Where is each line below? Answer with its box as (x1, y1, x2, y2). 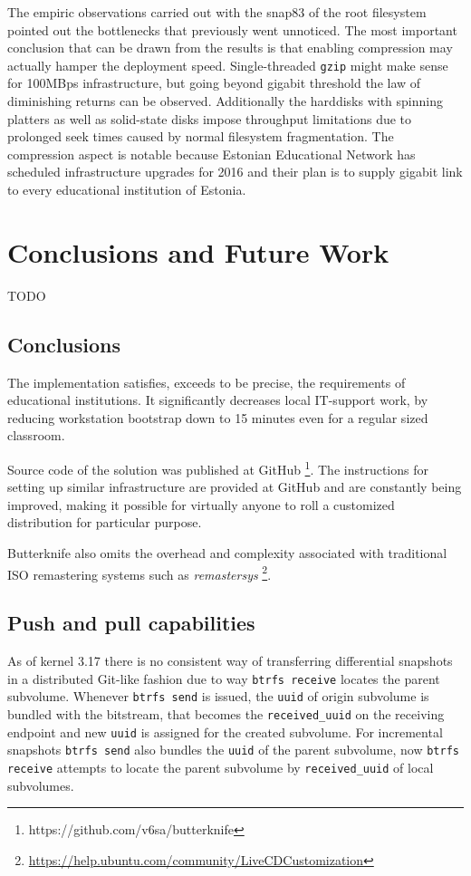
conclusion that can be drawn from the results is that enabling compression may (7, 38, 453, 57)
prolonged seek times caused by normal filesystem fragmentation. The (7, 127, 394, 146)
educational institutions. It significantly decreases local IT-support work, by (7, 390, 428, 409)
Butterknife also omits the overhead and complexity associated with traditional (7, 543, 447, 562)
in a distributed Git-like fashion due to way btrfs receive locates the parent (7, 669, 440, 688)
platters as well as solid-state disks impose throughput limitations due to (7, 109, 412, 128)
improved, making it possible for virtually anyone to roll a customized (7, 495, 395, 514)
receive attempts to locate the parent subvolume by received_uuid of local (7, 757, 434, 776)
